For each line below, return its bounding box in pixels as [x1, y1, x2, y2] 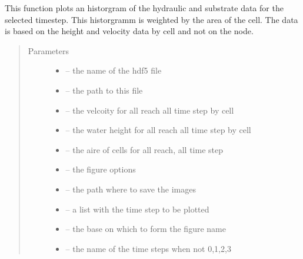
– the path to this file [65, 84, 143, 96]
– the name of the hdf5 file [65, 64, 162, 77]
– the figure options [65, 163, 136, 175]
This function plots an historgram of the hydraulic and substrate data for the [5, 2, 284, 14]
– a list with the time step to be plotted [65, 202, 209, 215]
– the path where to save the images [65, 182, 197, 195]
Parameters [28, 44, 69, 57]
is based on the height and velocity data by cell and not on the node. [5, 25, 254, 37]
